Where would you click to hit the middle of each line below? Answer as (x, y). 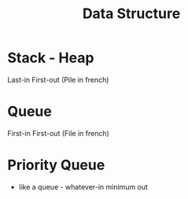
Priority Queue (56, 165)
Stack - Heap (51, 58)
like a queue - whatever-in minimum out (83, 186)
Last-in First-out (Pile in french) (58, 79)
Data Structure (131, 14)
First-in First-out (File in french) (58, 133)
